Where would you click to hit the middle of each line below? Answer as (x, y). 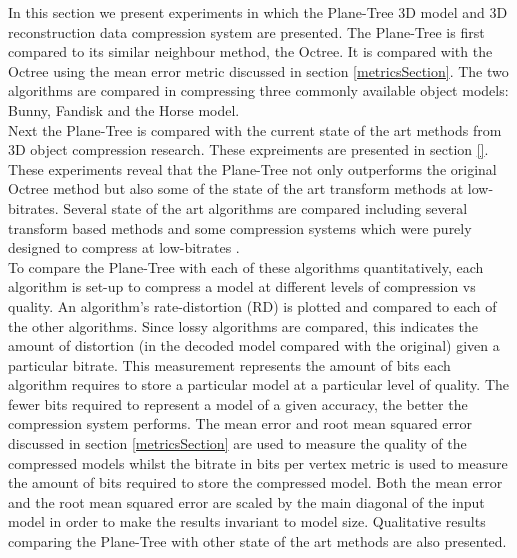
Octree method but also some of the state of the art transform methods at (236, 188)
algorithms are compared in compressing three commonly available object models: (258, 90)
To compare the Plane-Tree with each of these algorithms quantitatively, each (246, 266)
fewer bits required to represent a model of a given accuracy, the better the (238, 403)
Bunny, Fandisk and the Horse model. (124, 109)
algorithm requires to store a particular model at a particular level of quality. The (258, 384)
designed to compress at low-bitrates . (124, 247)
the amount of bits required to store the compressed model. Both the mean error (255, 482)
